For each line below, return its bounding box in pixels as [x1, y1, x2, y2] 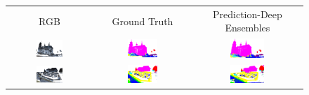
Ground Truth [112, 13, 173, 28]
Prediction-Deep [213, 6, 282, 21]
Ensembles [225, 20, 270, 35]
